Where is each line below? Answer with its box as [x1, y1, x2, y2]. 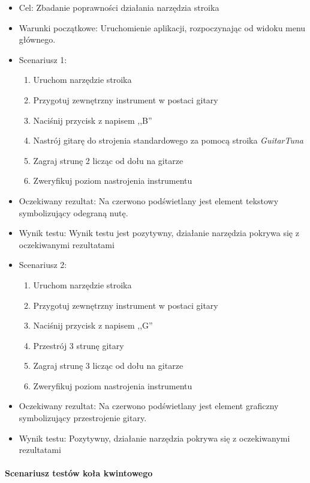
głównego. [19, 33, 56, 46]
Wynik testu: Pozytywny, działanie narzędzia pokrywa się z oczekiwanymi [19, 431, 290, 444]
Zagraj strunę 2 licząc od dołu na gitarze [33, 154, 183, 166]
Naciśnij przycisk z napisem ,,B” [33, 114, 152, 126]
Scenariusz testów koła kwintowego [5, 467, 153, 479]
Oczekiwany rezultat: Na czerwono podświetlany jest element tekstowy [19, 194, 279, 207]
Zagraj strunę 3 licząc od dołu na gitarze [33, 359, 183, 372]
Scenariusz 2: [19, 258, 67, 271]
